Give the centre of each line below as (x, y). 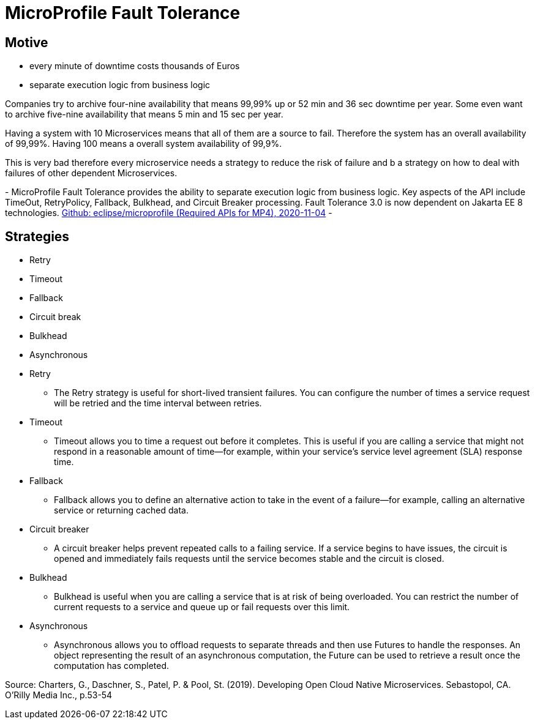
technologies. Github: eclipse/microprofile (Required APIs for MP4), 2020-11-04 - (169, 213)
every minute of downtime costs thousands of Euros (135, 66)
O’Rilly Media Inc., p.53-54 (59, 695)
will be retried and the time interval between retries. (158, 403)
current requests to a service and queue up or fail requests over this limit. (202, 607)
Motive (27, 42)
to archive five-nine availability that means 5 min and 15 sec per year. (144, 114)
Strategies (37, 236)
